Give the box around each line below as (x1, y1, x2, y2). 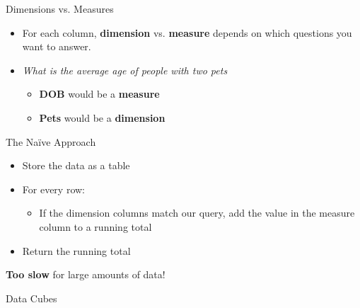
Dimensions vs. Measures (6, 1, 114, 16)
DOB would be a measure (39, 86, 160, 101)
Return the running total (22, 243, 131, 258)
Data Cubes (6, 290, 57, 305)
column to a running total (39, 219, 152, 234)
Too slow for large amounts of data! (6, 267, 166, 282)
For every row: (22, 181, 85, 196)
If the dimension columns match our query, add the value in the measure (39, 205, 355, 220)
